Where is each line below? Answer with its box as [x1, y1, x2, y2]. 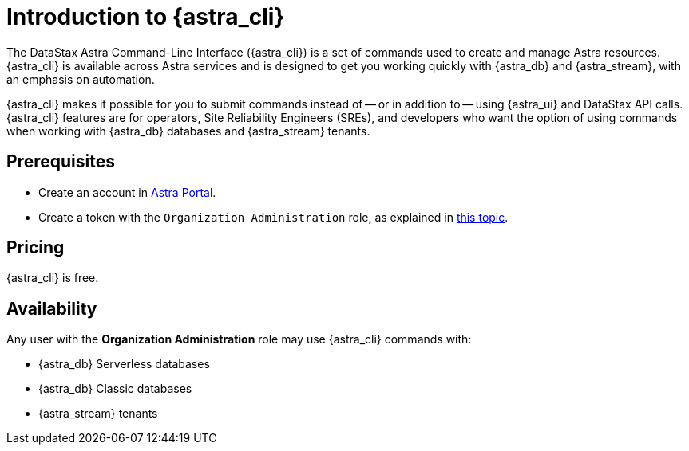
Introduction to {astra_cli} [6, 3, 285, 30]
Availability [6, 298, 97, 319]
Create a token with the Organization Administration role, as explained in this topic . [38, 210, 509, 224]
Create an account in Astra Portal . [38, 185, 216, 199]
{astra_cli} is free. [6, 271, 99, 285]
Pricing [6, 237, 65, 258]
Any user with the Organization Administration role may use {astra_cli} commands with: [6, 332, 472, 347]
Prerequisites [6, 151, 115, 172]
